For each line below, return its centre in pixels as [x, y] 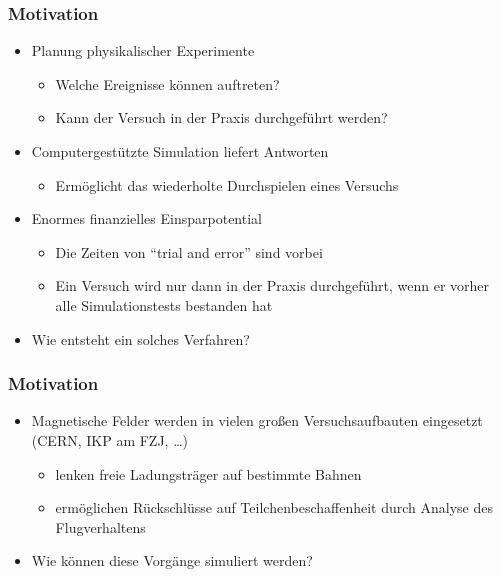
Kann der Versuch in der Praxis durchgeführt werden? [221, 117]
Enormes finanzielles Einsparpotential [146, 218]
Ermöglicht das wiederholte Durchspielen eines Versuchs [227, 184]
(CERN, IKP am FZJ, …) [109, 439]
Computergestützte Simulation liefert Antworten [180, 151]
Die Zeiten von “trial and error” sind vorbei [189, 251]
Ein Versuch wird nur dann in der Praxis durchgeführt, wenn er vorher [272, 285]
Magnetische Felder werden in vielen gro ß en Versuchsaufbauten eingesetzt [257, 420]
